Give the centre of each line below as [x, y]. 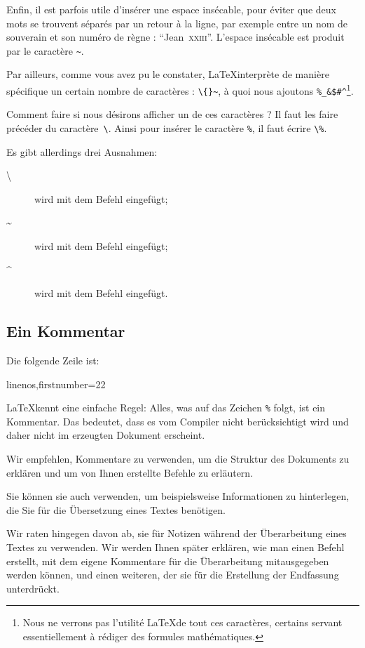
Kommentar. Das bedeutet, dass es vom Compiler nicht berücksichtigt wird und [178, 421]
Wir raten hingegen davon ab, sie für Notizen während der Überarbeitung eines [177, 533]
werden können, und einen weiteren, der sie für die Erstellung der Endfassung [173, 575]
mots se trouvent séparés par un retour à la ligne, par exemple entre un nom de [177, 23]
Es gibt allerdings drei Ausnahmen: [82, 151]
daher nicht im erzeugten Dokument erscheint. [106, 435]
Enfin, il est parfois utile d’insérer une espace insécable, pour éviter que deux [171, 9]
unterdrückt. [33, 588]
